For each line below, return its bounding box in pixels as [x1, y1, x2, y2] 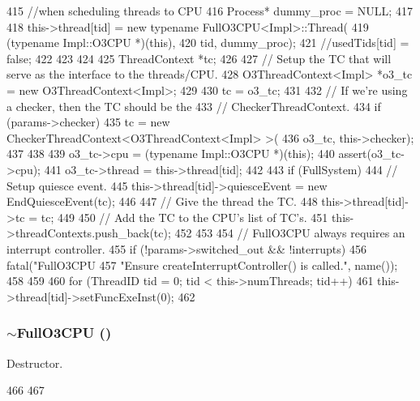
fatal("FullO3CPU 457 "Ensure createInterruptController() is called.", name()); [6, 256, 398, 273]
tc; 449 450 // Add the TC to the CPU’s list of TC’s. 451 [41, 208, 328, 225]
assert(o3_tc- [338, 145, 405, 162]
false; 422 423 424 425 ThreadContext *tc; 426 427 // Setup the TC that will [6, 49, 392, 66]
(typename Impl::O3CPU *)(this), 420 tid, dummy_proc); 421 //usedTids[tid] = [6, 34, 409, 51]
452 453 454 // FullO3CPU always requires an [174, 224, 405, 241]
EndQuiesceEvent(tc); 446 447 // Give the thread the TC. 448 [6, 193, 318, 210]
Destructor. [6, 354, 63, 371]
